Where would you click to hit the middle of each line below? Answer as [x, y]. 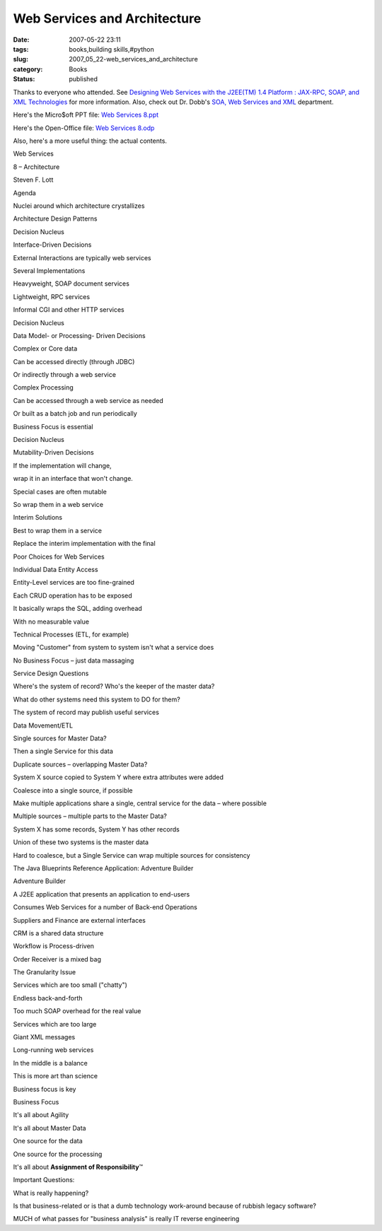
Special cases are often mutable [60, 491]
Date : [21, 40]
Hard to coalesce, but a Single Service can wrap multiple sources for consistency [132, 855]
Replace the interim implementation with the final [84, 544]
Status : [24, 79]
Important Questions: [44, 1180]
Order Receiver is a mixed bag [57, 959]
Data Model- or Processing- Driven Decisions [79, 335]
